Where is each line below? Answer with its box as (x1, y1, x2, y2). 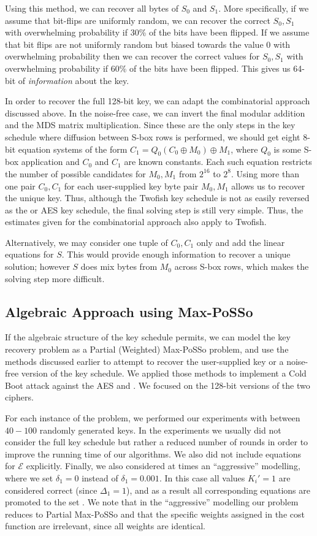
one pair (5, 179, 36, 192)
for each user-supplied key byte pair (64, 179, 199, 192)
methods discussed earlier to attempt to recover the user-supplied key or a (5, 354, 284, 367)
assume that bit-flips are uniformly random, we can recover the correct (5, 13, 270, 26)
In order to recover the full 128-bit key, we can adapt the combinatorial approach (5, 94, 310, 107)
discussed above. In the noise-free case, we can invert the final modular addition (5, 106, 305, 119)
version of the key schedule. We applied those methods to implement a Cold (21, 367, 307, 380)
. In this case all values (159, 472, 245, 484)
